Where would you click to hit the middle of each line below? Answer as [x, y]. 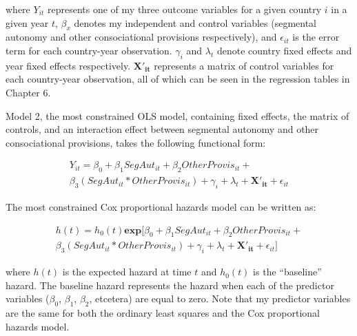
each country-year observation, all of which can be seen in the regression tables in [178, 79]
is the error [316, 37]
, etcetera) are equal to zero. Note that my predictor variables [220, 298]
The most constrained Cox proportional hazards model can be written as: [161, 207]
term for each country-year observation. [89, 50]
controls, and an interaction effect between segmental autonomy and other [162, 129]
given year [27, 22]
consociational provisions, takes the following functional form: [136, 142]
